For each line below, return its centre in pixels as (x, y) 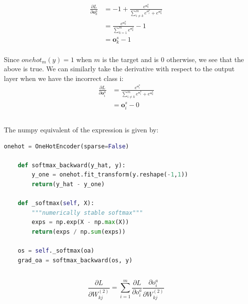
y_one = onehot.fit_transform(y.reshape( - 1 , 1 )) (110, 175)
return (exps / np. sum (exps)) (79, 232)
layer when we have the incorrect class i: (64, 78)
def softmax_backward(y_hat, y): (72, 165)
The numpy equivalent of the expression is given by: (81, 130)
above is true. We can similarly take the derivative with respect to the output (119, 69)
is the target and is (130, 59)
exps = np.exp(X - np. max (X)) (80, 222)
